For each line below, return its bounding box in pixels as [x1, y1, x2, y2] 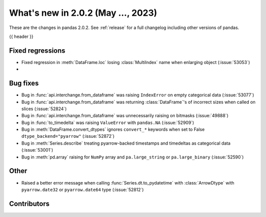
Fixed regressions [9, 46, 66, 55]
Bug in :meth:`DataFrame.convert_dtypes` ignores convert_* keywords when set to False [21, 126, 205, 132]
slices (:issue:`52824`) [21, 106, 67, 112]
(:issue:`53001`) [21, 147, 54, 153]
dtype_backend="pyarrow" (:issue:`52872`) [21, 133, 115, 139]
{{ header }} [9, 33, 34, 39]
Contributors [9, 199, 50, 208]
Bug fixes [9, 79, 39, 88]
